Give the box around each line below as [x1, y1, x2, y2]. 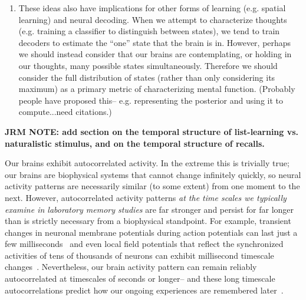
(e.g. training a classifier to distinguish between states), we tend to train [18, 25, 280, 37]
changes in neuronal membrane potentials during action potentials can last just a [5, 226, 298, 238]
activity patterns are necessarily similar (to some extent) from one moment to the [5, 180, 300, 192]
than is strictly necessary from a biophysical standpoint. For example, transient [5, 215, 291, 227]
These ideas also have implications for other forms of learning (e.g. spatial [18, 2, 286, 14]
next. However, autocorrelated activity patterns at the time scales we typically [5, 191, 287, 203]
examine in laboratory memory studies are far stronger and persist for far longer [5, 203, 294, 215]
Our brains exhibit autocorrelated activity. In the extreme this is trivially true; [5, 157, 289, 169]
